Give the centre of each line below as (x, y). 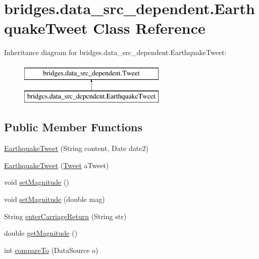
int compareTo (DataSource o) (51, 250)
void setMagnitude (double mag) (55, 199)
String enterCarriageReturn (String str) (65, 216)
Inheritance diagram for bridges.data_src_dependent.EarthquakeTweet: (115, 52)
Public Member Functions (73, 127)
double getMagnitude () (41, 233)
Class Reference (149, 28)
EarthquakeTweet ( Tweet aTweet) (57, 165)
